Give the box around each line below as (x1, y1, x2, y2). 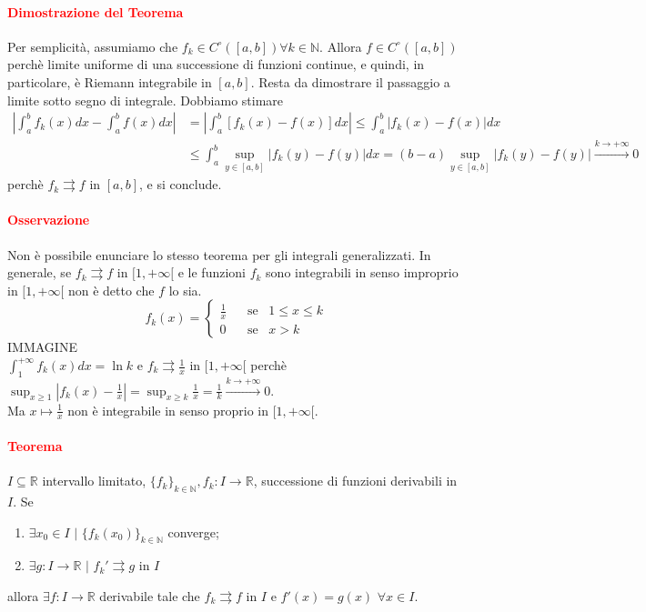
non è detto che (67, 280, 155, 299)
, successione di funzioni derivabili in (253, 471, 458, 490)
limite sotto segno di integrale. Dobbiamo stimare (7, 90, 284, 109)
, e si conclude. (139, 175, 222, 194)
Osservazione (7, 210, 90, 229)
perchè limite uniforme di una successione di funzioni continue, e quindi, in (7, 55, 425, 74)
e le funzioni (177, 263, 247, 282)
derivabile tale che (99, 587, 200, 606)
